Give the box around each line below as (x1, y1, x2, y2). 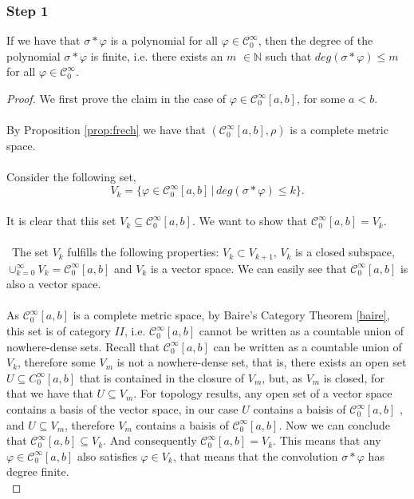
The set (11, 244, 49, 260)
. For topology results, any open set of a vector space (133, 385, 392, 402)
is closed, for (323, 369, 384, 386)
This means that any (279, 432, 381, 449)
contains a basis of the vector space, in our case (6, 401, 239, 418)
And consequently (109, 432, 197, 449)
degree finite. (6, 463, 69, 480)
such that (265, 47, 312, 64)
